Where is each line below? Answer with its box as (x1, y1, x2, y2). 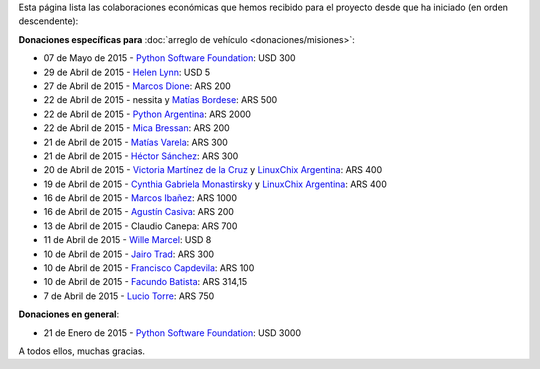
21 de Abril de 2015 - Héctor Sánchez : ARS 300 (43, 150, 239, 162)
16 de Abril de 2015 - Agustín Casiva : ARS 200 (43, 206, 235, 218)
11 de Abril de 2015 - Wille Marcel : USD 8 (43, 234, 212, 246)
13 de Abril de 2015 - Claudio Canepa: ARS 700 (43, 220, 238, 232)
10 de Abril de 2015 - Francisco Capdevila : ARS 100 (43, 262, 255, 274)
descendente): (18, 15, 79, 27)
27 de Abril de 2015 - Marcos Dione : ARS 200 (43, 80, 232, 92)
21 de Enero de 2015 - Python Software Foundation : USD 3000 (43, 326, 302, 339)
